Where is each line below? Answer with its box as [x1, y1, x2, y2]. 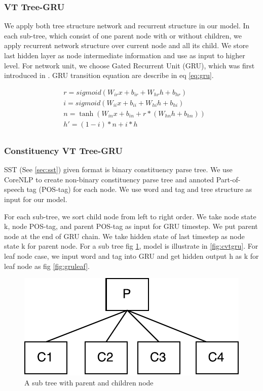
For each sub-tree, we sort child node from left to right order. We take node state [4, 211, 256, 221]
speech [4, 184, 24, 194]
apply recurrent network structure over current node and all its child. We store [4, 40, 249, 51]
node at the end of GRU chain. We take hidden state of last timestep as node [4, 230, 245, 241]
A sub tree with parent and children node [24, 377, 154, 387]
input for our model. [4, 193, 67, 204]
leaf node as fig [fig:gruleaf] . [4, 260, 90, 271]
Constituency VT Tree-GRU [4, 144, 123, 157]
